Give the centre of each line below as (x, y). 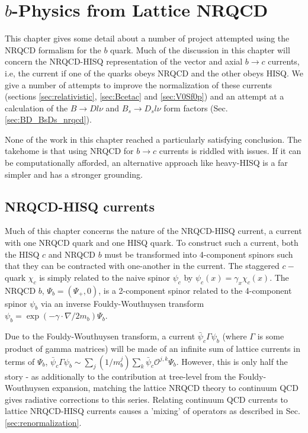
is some (271, 336)
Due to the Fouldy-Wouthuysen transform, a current (100, 336)
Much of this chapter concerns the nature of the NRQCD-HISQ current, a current (153, 231)
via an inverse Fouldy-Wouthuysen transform (122, 303)
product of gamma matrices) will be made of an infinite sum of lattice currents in (153, 349)
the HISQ (22, 254)
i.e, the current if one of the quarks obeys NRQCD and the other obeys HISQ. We (154, 73)
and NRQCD (72, 254)
